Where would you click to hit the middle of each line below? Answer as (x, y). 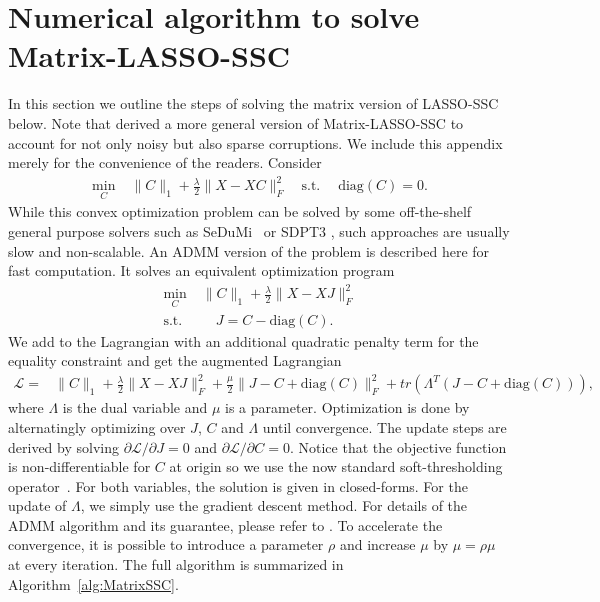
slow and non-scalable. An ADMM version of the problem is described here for (249, 250)
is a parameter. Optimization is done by (347, 407)
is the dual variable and (135, 407)
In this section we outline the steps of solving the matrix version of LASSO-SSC (253, 103)
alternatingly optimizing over (97, 426)
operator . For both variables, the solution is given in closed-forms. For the (238, 485)
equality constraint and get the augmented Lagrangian (175, 360)
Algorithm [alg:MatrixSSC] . (93, 583)
